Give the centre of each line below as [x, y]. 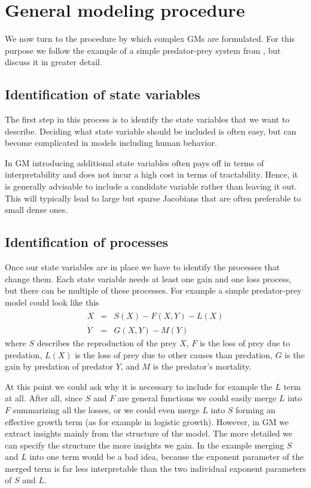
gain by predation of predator [59, 366]
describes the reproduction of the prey [107, 342]
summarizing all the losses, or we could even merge [106, 409]
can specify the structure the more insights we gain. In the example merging [144, 445]
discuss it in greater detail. [54, 62]
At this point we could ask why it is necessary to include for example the [139, 386]
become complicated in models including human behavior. [111, 143]
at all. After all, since [44, 398]
